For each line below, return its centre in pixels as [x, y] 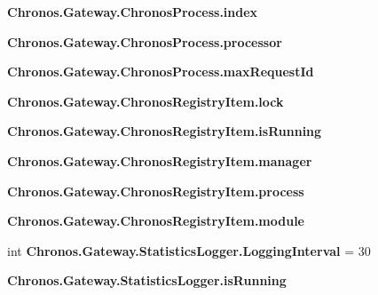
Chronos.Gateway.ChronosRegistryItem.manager [160, 160]
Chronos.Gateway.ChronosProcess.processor [145, 41]
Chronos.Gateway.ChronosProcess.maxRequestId [161, 72]
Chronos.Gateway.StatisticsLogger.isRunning [147, 280]
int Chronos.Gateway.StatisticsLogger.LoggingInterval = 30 [189, 250]
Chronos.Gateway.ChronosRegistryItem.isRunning [165, 131]
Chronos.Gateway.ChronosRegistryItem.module [156, 221]
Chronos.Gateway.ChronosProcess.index [133, 12]
